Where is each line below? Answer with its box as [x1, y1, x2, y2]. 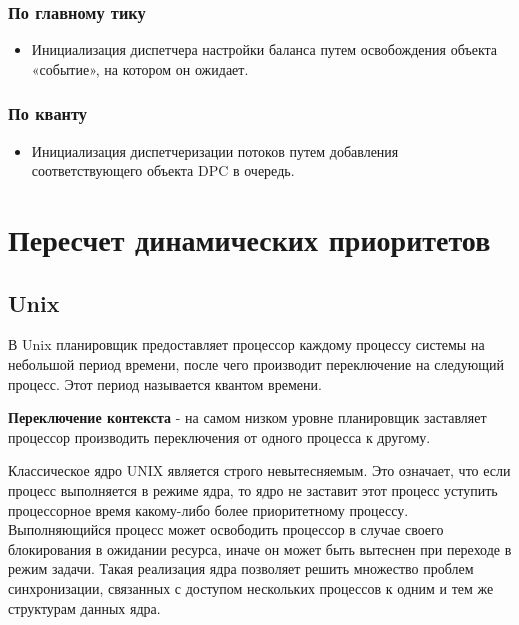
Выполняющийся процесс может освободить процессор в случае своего [8, 519, 444, 540]
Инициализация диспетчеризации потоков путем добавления [31, 140, 399, 161]
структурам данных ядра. [8, 597, 161, 618]
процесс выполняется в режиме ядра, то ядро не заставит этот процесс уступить [8, 479, 498, 500]
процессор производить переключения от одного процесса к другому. [8, 426, 431, 447]
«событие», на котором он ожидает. [31, 58, 249, 79]
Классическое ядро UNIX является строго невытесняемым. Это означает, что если [8, 460, 511, 481]
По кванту [8, 101, 88, 126]
